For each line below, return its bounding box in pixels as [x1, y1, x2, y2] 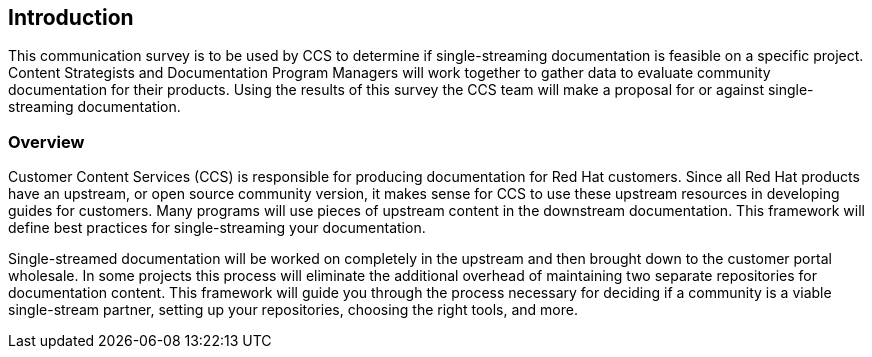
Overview [8, 131, 85, 152]
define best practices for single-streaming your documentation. [8, 219, 426, 237]
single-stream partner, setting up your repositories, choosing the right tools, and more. [8, 301, 579, 319]
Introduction [8, 5, 134, 30]
